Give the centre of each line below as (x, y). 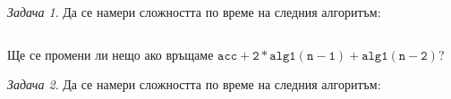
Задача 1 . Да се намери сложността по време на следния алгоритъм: (194, 12)
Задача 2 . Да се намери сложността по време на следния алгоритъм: (194, 84)
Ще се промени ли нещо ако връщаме (111, 54)
